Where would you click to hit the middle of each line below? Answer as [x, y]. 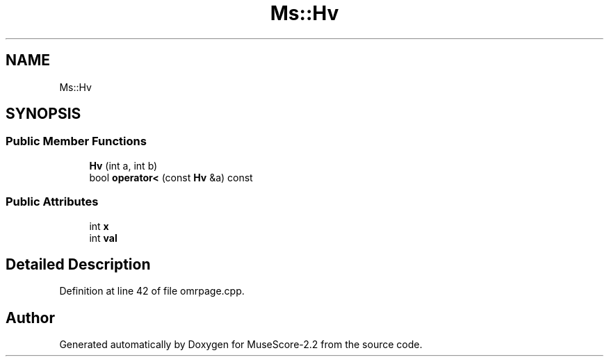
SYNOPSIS [43, 114]
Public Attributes [52, 202]
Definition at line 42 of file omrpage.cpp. [152, 291]
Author [30, 318]
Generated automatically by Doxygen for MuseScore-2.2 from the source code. [241, 345]
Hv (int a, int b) [123, 165]
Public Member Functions [76, 141]
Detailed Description [78, 264]
